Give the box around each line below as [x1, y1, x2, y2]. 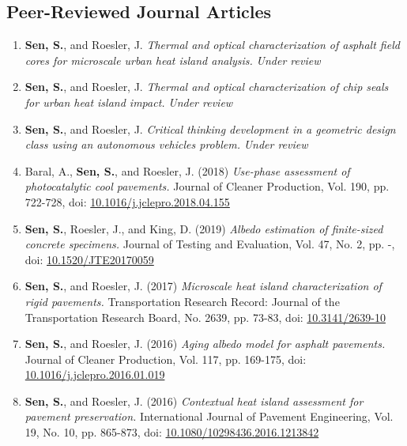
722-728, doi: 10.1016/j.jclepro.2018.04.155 [24, 193, 230, 210]
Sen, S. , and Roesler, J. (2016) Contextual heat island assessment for [24, 392, 364, 409]
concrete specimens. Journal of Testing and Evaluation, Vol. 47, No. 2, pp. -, [24, 236, 395, 252]
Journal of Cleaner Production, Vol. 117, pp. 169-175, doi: [24, 350, 307, 367]
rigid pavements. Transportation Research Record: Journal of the [24, 293, 340, 309]
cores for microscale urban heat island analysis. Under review [24, 51, 321, 68]
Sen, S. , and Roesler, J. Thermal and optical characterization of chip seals [24, 78, 389, 95]
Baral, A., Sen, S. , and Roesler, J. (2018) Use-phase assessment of [24, 162, 350, 179]
